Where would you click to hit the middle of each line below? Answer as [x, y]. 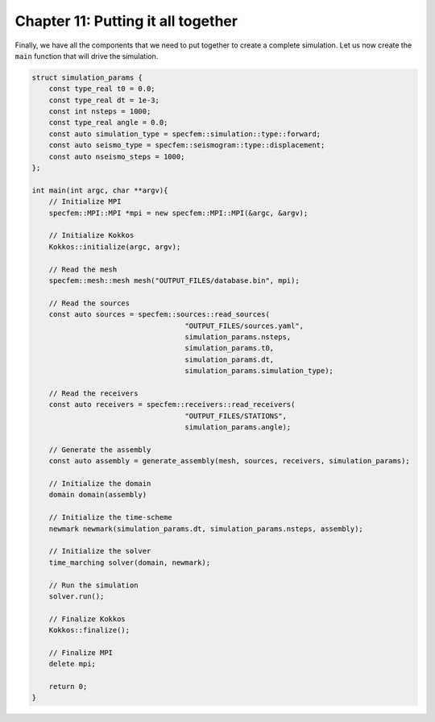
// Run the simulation [93, 585]
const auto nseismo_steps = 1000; [117, 156]
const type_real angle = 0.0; [108, 122]
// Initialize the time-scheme [110, 517]
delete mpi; [72, 664]
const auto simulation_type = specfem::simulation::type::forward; [185, 134]
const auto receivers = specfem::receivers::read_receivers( [172, 405]
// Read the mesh [83, 269]
